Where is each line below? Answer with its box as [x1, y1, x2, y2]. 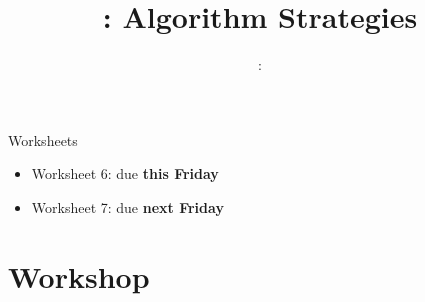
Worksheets [8, 129, 78, 150]
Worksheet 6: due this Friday [31, 163, 219, 184]
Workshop [8, 255, 150, 296]
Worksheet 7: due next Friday [31, 196, 224, 217]
